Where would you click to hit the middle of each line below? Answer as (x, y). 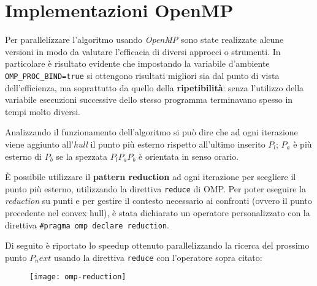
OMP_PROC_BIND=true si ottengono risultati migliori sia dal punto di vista (142, 75)
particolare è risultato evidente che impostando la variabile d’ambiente (137, 63)
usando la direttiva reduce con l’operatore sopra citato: (158, 257)
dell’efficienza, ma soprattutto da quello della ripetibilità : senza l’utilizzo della (155, 87)
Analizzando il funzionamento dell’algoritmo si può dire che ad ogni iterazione (151, 132)
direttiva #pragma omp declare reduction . (87, 224)
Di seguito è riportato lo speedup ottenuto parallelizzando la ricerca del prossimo (157, 245)
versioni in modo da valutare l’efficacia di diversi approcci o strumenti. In (143, 51)
